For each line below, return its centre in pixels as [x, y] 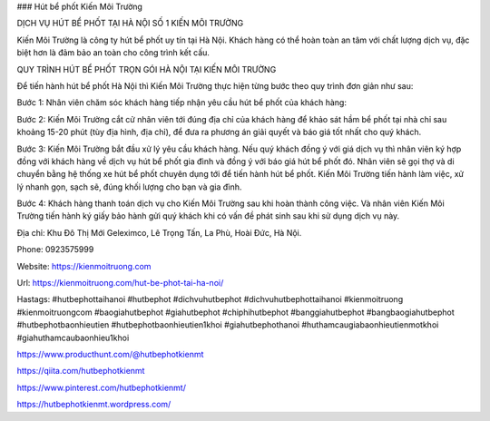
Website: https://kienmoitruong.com [84, 266]
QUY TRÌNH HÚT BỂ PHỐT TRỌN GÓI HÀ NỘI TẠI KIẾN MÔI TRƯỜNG [147, 69]
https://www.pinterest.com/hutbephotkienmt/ [101, 387]
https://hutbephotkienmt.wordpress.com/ [94, 405]
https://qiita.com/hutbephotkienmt [81, 371]
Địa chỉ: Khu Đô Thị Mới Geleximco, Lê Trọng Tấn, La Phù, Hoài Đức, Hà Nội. [159, 232]
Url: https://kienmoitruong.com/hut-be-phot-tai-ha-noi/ [120, 283]
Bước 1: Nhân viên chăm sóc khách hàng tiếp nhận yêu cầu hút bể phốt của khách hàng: [181, 103]
